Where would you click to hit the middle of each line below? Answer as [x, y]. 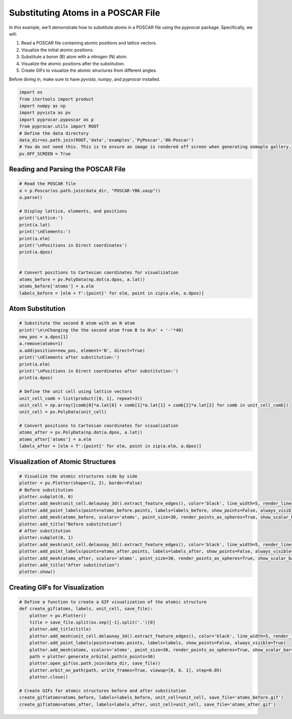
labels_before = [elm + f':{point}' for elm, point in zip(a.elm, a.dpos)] [112, 293]
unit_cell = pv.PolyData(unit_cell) [63, 412]
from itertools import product [57, 99]
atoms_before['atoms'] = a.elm [57, 286]
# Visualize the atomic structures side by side [78, 476]
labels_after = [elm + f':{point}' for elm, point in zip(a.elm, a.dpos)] [110, 446]
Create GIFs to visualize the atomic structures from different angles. [89, 70]
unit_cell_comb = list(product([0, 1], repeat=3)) [81, 398]
